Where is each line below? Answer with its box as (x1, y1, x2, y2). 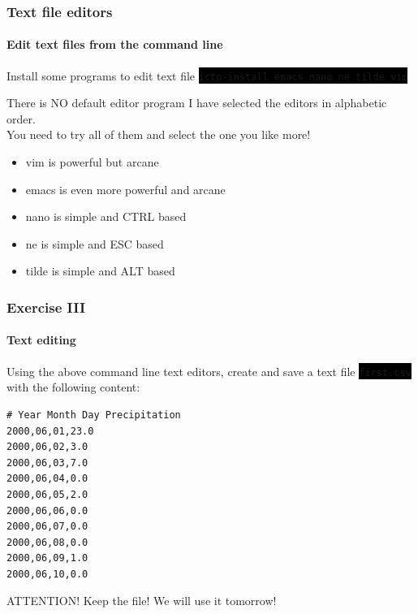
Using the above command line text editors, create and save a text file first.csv (6, 362, 412, 379)
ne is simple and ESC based (25, 235, 164, 252)
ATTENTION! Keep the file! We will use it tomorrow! (6, 592, 277, 609)
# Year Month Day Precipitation (6, 409, 181, 421)
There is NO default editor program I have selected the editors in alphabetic (6, 94, 387, 111)
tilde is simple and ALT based (25, 262, 175, 279)
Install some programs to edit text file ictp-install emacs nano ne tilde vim (6, 67, 408, 84)
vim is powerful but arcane (25, 153, 159, 171)
